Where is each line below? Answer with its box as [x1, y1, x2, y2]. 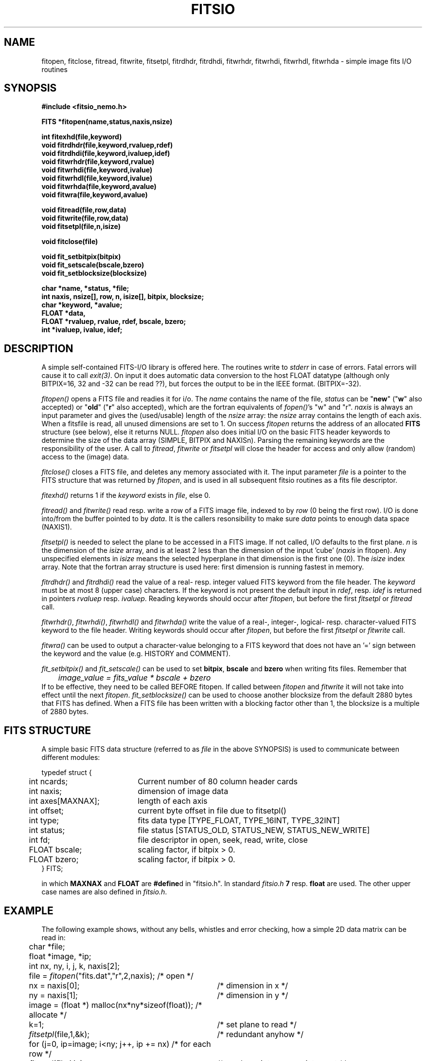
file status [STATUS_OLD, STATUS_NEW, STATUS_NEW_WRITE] [138, 825, 370, 835]
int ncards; [29, 777, 68, 787]
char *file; [29, 941, 65, 951]
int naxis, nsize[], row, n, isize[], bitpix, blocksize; [41, 292, 204, 301]
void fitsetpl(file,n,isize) [41, 222, 121, 231]
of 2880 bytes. [41, 707, 89, 716]
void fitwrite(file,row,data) [41, 214, 129, 223]
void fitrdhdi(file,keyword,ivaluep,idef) [41, 149, 170, 158]
